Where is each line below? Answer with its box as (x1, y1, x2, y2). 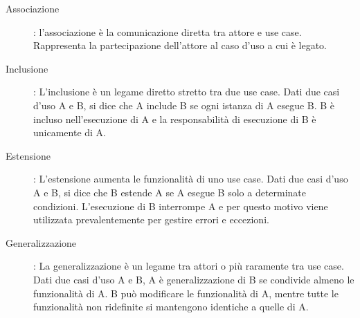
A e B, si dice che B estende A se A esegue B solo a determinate (33, 185, 307, 199)
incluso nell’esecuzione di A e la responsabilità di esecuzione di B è (33, 111, 316, 126)
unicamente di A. (33, 125, 106, 140)
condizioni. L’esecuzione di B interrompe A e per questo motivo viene (33, 198, 328, 213)
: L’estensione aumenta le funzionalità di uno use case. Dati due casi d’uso (33, 171, 348, 186)
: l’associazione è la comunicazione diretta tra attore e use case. (33, 24, 302, 39)
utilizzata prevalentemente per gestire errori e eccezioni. (33, 212, 269, 227)
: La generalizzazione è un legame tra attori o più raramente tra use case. (33, 259, 344, 273)
